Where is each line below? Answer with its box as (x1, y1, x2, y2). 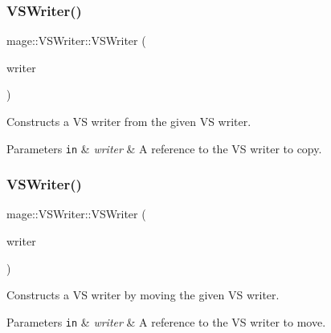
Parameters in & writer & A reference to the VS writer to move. (6, 313, 326, 330)
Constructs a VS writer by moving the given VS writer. (6, 286, 280, 303)
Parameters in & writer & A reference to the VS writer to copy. (6, 140, 322, 156)
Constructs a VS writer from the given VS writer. (6, 113, 251, 129)
